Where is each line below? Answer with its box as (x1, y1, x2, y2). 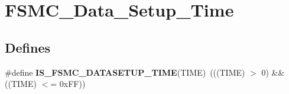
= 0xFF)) (50, 77, 86, 90)
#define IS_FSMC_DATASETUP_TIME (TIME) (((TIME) (5, 66, 245, 78)
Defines (5, 38, 51, 56)
